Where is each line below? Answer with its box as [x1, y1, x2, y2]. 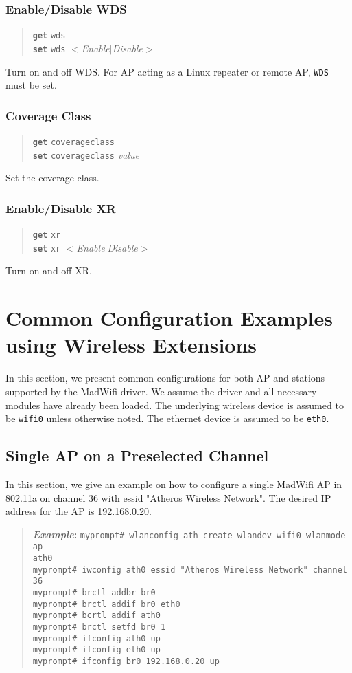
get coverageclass [32, 137, 115, 147]
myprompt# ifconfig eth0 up [32, 645, 161, 655]
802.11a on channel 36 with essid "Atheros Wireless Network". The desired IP [5, 490, 331, 505]
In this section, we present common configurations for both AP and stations [5, 371, 325, 385]
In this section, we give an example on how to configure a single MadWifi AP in [5, 476, 342, 491]
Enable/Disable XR [5, 199, 116, 217]
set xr [32, 243, 61, 254]
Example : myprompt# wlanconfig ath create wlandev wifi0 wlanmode [32, 527, 346, 541]
